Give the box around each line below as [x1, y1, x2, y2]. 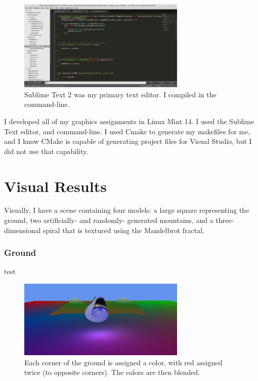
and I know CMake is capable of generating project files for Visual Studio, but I [4, 136, 252, 146]
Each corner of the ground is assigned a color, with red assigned [24, 357, 223, 367]
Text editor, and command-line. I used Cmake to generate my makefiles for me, [4, 126, 250, 136]
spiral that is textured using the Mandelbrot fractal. [43, 224, 205, 235]
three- [216, 215, 234, 225]
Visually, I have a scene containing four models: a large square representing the [4, 205, 249, 215]
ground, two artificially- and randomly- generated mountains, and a [4, 215, 213, 225]
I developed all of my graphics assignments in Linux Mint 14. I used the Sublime [4, 116, 254, 126]
